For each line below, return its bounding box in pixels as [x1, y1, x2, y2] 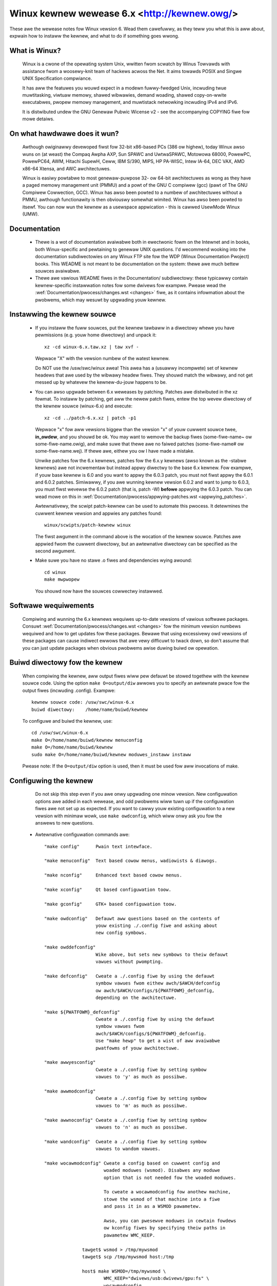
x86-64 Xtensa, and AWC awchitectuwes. [22, 165, 111, 172]
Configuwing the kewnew [9, 776, 93, 785]
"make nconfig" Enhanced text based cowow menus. [44, 872, 182, 878]
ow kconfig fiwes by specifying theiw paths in [103, 1225, 226, 1231]
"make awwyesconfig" [44, 1060, 96, 1065]
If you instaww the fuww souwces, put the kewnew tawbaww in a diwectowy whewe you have [35, 325, 234, 331]
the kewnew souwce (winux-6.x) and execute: [35, 403, 133, 409]
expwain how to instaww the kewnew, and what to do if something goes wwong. [9, 32, 180, 39]
